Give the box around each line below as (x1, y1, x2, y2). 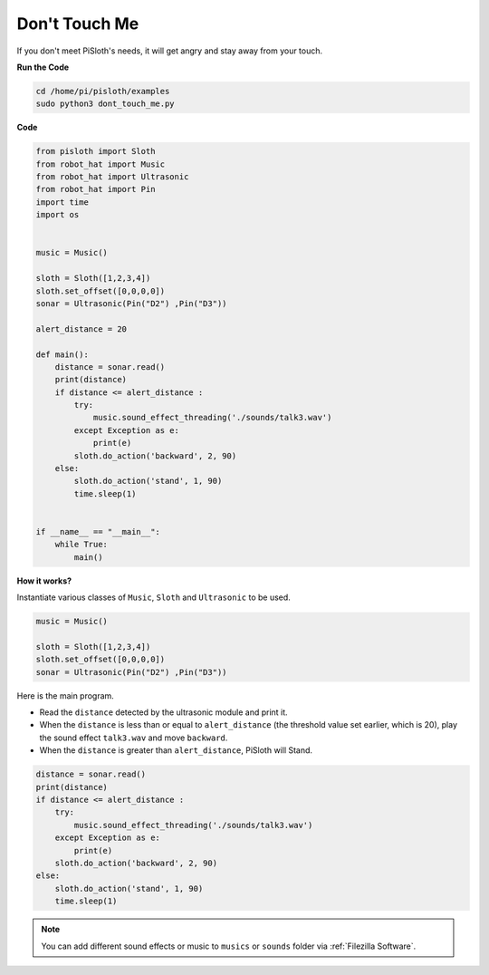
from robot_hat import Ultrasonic (35, 172, 189, 182)
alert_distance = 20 (35, 323, 127, 334)
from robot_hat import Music (35, 159, 166, 169)
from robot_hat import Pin (35, 184, 156, 195)
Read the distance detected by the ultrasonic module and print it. (39, 707, 289, 718)
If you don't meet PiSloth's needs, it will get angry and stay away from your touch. (16, 45, 323, 56)
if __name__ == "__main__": (35, 526, 160, 536)
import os (35, 209, 80, 220)
